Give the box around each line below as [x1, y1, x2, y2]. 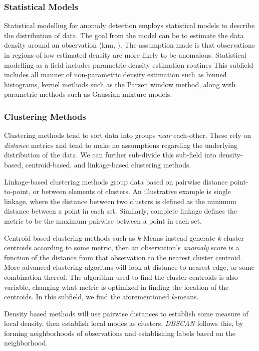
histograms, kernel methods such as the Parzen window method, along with [4, 79, 236, 89]
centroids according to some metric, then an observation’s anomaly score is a [4, 242, 239, 253]
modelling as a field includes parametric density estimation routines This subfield [4, 59, 253, 70]
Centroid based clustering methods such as [4, 232, 135, 243]
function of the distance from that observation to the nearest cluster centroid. [4, 252, 242, 262]
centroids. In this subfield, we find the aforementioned [4, 291, 169, 302]
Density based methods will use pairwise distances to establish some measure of [4, 308, 248, 318]
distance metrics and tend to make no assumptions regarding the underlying [4, 139, 237, 150]
